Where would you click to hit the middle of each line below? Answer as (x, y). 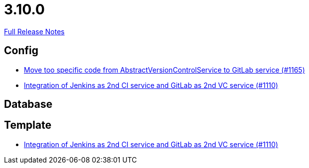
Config (21, 51)
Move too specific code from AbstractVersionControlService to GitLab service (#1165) (164, 70)
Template (28, 125)
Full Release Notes (34, 31)
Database (28, 104)
